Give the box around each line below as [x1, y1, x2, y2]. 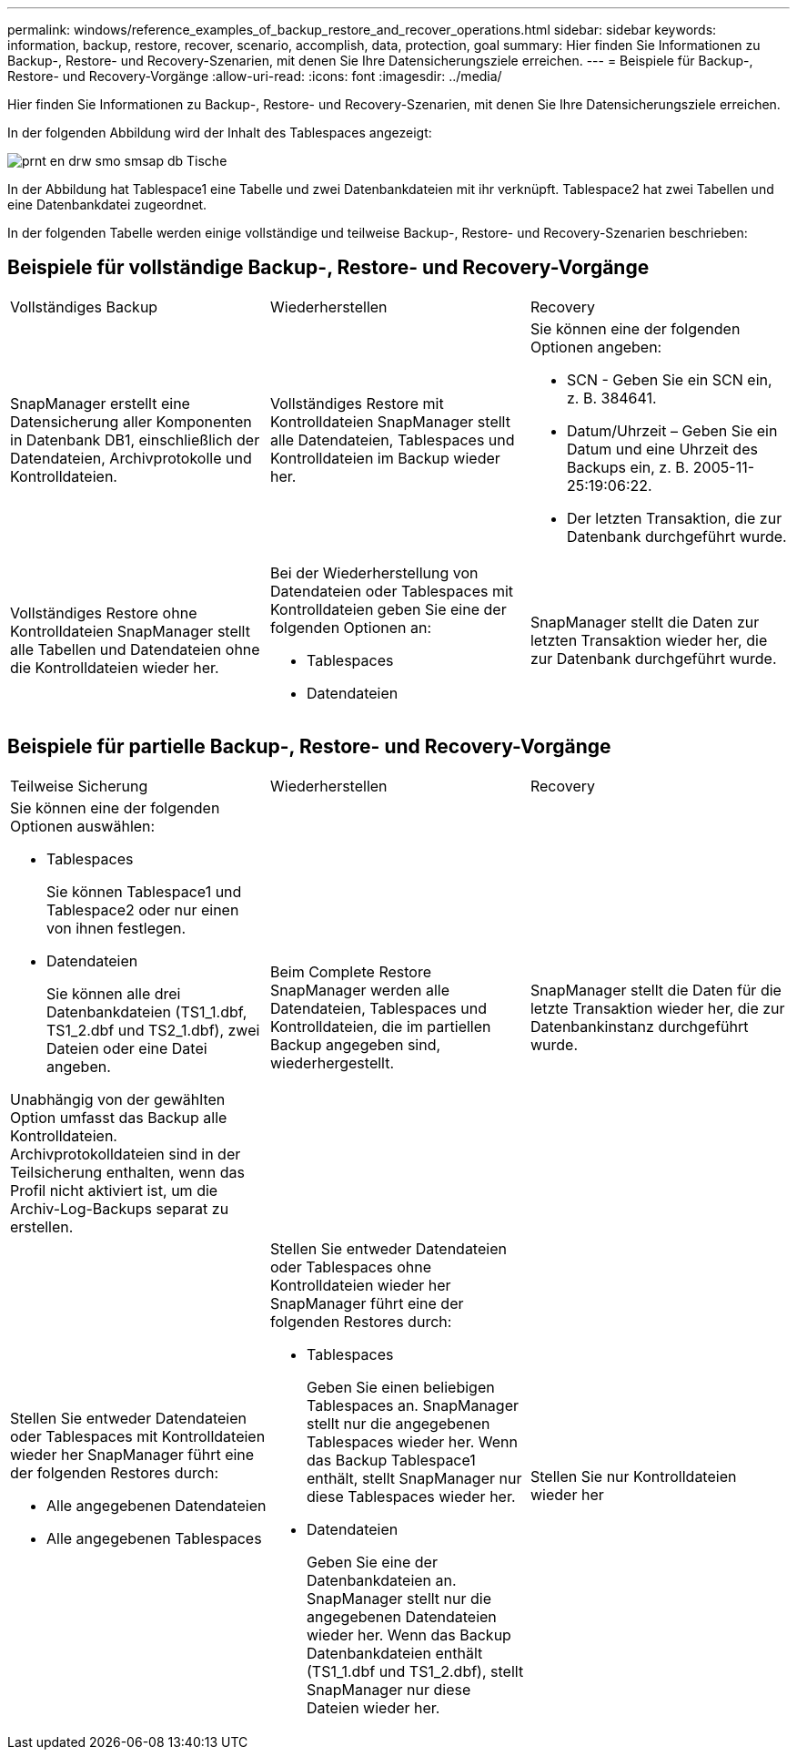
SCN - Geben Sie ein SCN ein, [566, 370, 772, 389]
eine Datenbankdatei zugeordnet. [7, 197, 207, 212]
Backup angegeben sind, [269, 1035, 441, 1054]
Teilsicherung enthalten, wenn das [10, 1162, 245, 1181]
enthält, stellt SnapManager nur [306, 1468, 522, 1487]
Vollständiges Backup [10, 297, 158, 316]
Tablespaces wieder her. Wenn [306, 1432, 518, 1451]
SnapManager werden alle [269, 980, 450, 999]
